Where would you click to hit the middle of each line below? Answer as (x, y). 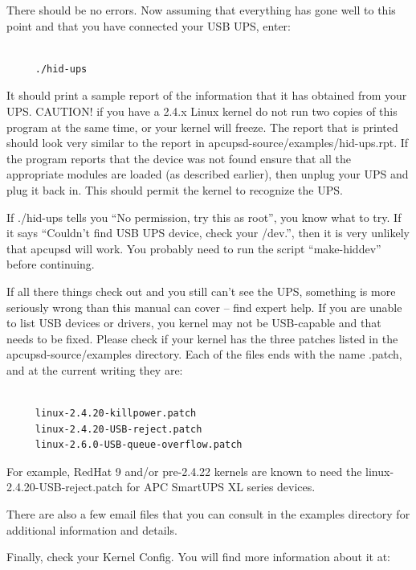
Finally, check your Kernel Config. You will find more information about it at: (198, 557)
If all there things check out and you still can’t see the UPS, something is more (201, 291)
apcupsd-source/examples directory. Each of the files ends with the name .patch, (204, 354)
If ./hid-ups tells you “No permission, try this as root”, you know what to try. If (204, 217)
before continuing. (51, 264)
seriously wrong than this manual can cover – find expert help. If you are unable (204, 307)
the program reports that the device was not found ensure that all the (179, 158)
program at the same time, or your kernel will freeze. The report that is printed (202, 127)
